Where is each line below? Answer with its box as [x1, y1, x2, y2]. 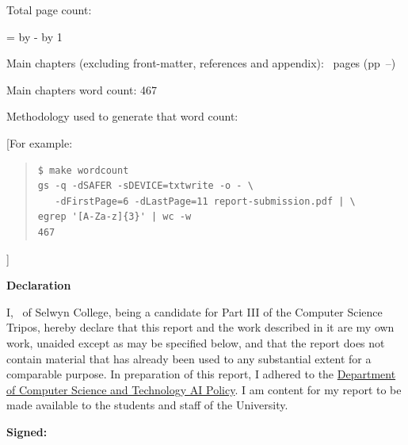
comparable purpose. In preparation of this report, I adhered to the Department [6, 366, 396, 382]
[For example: [6, 134, 73, 151]
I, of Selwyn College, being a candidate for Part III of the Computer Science [6, 303, 383, 320]
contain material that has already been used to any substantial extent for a [6, 350, 372, 366]
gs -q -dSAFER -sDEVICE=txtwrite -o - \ [37, 180, 254, 192]
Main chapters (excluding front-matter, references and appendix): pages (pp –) [6, 55, 396, 71]
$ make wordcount [37, 164, 129, 176]
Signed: [6, 423, 48, 439]
